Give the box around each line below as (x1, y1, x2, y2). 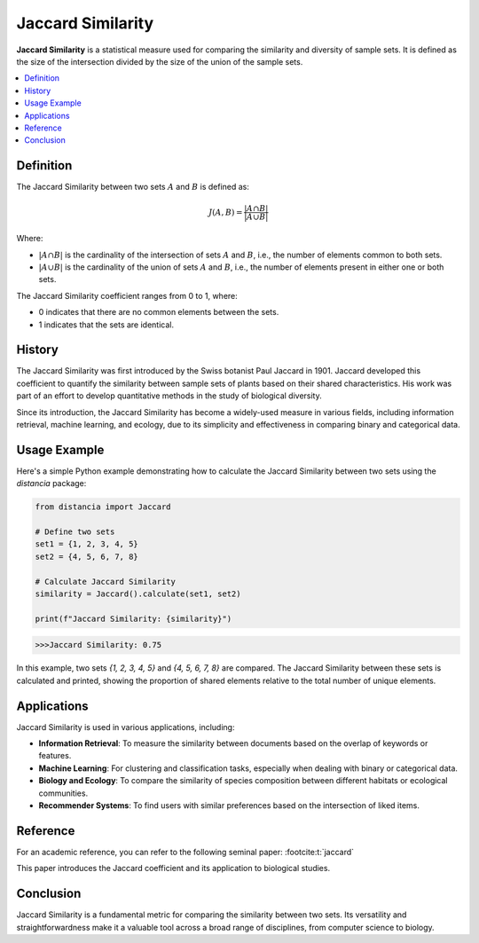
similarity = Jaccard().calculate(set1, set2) (35, 589, 241, 599)
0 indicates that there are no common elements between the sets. (38, 307, 279, 318)
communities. (38, 788, 89, 798)
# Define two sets (35, 527, 115, 537)
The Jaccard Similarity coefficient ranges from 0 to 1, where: (16, 290, 239, 301)
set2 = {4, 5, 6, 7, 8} (35, 551, 139, 562)
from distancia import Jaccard (35, 502, 172, 512)
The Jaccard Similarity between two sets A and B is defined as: (16, 182, 250, 193)
